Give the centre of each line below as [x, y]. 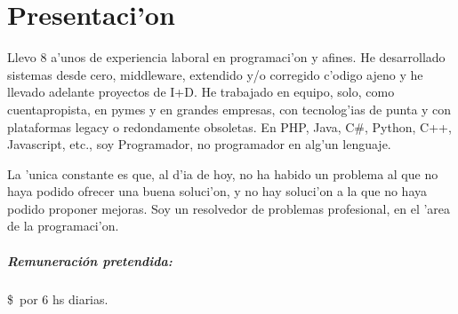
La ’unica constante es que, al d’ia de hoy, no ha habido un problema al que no [223, 173]
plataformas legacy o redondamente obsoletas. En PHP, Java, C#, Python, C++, [229, 126]
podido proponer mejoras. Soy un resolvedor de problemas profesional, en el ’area [229, 208]
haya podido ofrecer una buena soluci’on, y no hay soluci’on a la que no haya [217, 191]
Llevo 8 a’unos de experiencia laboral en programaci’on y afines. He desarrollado [226, 57]
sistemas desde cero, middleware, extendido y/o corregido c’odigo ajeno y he [215, 74]
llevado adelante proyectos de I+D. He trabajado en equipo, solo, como [201, 92]
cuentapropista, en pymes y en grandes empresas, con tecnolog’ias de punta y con [229, 109]
